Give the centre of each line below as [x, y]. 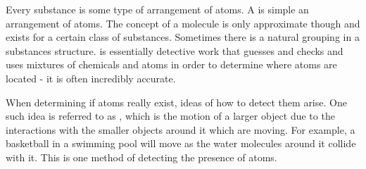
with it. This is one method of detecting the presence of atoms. [141, 157]
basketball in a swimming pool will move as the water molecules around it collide [181, 143]
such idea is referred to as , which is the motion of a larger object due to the [170, 116]
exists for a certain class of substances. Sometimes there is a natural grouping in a [183, 37]
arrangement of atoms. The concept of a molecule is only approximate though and [183, 23]
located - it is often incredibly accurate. [91, 78]
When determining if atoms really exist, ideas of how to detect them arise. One [176, 102]
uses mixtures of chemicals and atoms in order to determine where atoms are [171, 64]
